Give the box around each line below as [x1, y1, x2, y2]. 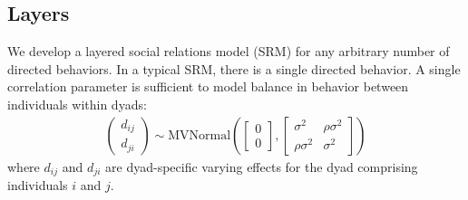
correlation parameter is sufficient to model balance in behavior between [7, 77, 409, 96]
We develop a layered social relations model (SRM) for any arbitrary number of [7, 42, 450, 61]
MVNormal [168, 129, 231, 142]
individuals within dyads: [7, 94, 147, 113]
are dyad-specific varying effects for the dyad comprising [105, 157, 418, 176]
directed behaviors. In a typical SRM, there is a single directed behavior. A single [7, 59, 461, 78]
